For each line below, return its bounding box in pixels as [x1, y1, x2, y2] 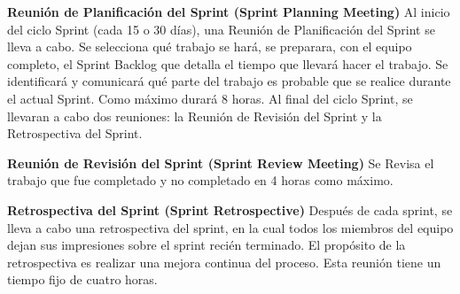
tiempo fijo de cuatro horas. [7, 270, 158, 289]
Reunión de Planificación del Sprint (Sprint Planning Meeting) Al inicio [7, 3, 450, 20]
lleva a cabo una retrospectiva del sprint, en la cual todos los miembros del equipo [7, 218, 454, 236]
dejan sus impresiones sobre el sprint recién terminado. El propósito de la [7, 236, 406, 254]
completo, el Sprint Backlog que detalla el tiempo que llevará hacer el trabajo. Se [7, 54, 448, 73]
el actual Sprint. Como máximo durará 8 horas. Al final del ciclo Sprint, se [7, 89, 413, 107]
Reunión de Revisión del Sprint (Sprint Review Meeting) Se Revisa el [7, 153, 434, 172]
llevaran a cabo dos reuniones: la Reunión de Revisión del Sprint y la [7, 106, 382, 125]
